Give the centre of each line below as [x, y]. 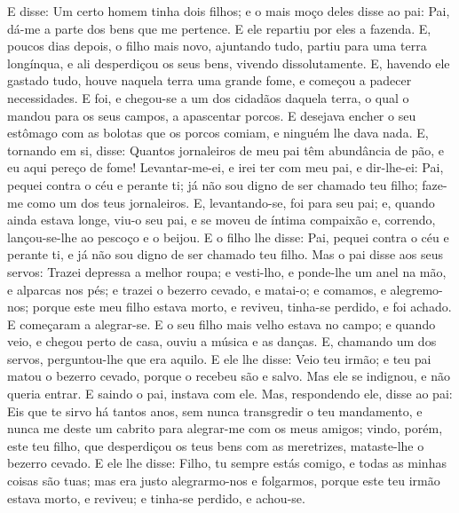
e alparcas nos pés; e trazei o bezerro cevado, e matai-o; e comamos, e [197, 289]
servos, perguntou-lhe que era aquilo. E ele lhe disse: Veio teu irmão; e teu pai [219, 358]
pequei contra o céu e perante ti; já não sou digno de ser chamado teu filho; [213, 184]
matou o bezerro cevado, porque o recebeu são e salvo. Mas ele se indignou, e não [229, 376]
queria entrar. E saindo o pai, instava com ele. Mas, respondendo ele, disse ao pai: [230, 394]
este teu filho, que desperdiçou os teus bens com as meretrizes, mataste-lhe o [216, 445]
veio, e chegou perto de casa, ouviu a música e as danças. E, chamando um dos [222, 341]
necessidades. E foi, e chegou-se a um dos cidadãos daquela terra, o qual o [208, 97]
